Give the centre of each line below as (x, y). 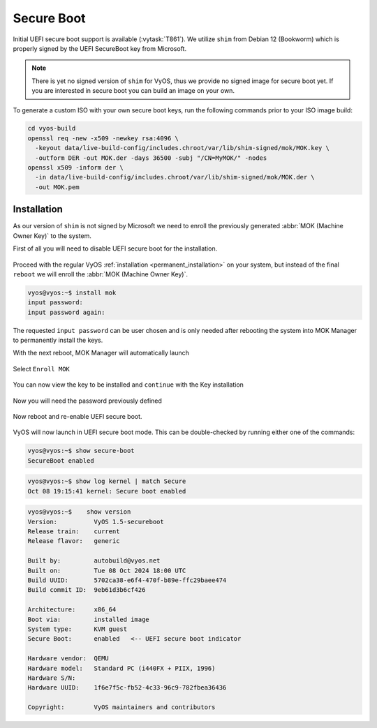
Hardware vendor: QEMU (68, 659)
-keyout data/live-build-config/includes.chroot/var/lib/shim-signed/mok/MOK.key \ (182, 148)
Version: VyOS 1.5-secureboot (96, 521)
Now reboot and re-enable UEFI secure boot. (77, 416)
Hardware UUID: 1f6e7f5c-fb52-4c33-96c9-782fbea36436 (127, 688)
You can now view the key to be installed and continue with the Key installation (128, 385)
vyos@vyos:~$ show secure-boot (81, 451)
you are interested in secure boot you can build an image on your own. (133, 91)
